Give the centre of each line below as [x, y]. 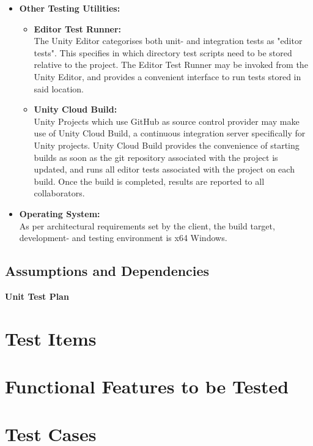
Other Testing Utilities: [70, 8]
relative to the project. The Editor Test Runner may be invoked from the [171, 65]
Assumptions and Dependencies [107, 271]
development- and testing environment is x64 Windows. [123, 238]
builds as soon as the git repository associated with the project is [156, 157]
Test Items [51, 338]
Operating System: [60, 213]
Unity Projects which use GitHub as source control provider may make [167, 121]
